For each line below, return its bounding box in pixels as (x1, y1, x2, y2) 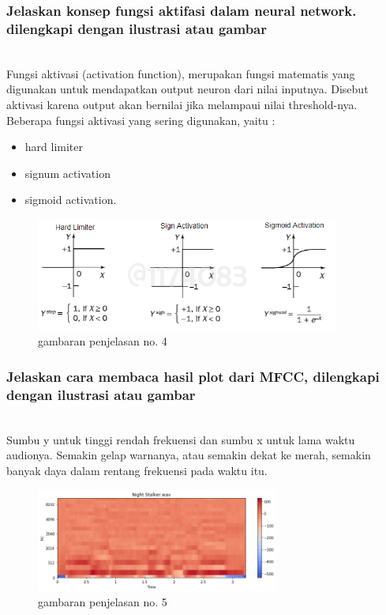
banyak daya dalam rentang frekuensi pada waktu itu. (6, 462, 268, 478)
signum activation (24, 164, 111, 181)
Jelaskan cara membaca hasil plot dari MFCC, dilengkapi (6, 366, 380, 386)
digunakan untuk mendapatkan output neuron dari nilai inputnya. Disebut (6, 81, 369, 97)
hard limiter (24, 138, 84, 155)
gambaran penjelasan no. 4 (38, 333, 167, 349)
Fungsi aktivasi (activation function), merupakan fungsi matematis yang (6, 65, 355, 81)
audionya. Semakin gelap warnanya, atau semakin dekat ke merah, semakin (6, 447, 371, 463)
